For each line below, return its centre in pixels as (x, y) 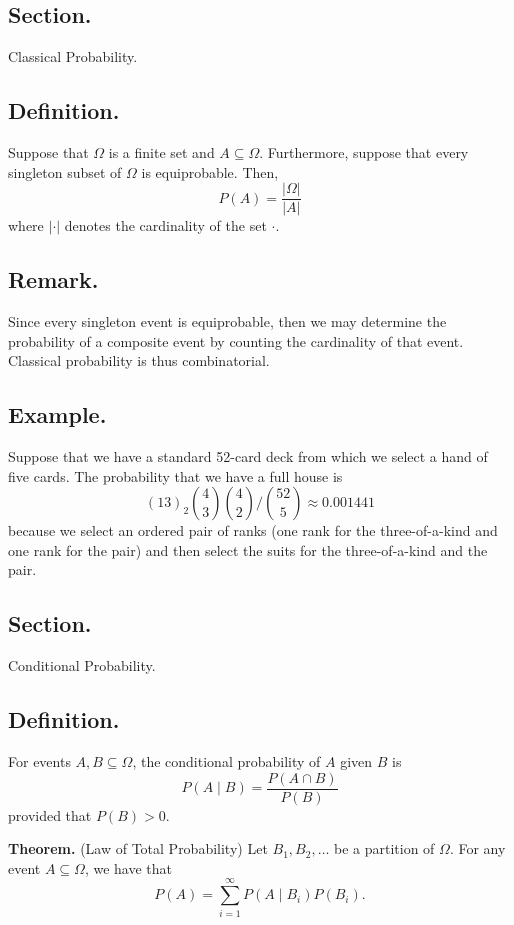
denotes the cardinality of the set (165, 225)
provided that (50, 814)
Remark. (53, 279)
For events (39, 761)
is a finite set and (161, 152)
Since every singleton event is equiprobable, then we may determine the (227, 321)
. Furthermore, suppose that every (364, 152)
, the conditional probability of (226, 761)
